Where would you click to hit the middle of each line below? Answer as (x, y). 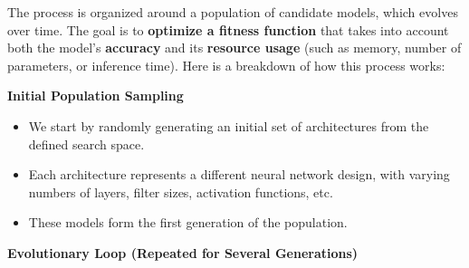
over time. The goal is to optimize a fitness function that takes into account (228, 29)
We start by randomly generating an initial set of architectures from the (229, 125)
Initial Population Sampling (96, 96)
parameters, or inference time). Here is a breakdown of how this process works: (226, 65)
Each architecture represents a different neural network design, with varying (239, 174)
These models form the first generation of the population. (188, 222)
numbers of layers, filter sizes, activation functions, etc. (181, 191)
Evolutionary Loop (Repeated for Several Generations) (183, 252)
